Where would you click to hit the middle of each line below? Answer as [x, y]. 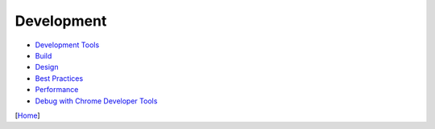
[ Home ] [27, 115]
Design [47, 67]
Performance [57, 90]
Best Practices [59, 78]
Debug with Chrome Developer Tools [96, 101]
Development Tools [67, 45]
